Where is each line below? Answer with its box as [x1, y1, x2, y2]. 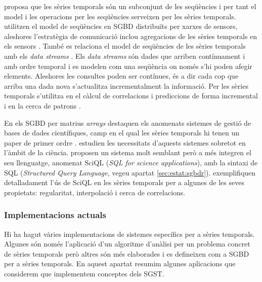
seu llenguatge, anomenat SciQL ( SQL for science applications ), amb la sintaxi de [4, 157, 258, 167]
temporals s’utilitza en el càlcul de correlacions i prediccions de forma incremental [4, 90, 258, 101]
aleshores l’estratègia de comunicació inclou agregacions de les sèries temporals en [4, 30, 257, 41]
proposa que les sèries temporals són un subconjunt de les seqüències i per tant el [4, 1, 256, 11]
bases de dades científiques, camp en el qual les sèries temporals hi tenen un [4, 127, 239, 138]
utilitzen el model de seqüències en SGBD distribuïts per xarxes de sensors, [4, 21, 238, 31]
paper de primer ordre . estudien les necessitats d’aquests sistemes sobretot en [4, 137, 246, 148]
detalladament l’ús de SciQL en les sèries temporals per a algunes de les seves [4, 177, 244, 188]
